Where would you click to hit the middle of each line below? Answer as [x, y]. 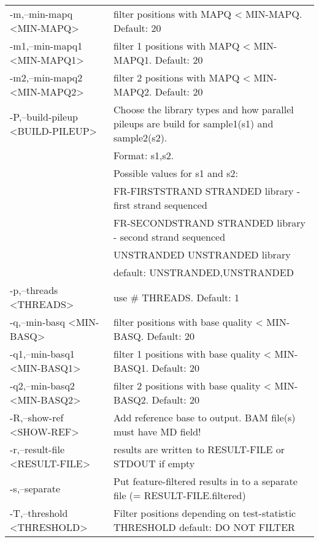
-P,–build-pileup [44, 116]
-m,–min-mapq [41, 14]
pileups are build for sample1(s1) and [194, 123]
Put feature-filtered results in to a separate [206, 481]
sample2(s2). [140, 137]
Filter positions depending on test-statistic [205, 513]
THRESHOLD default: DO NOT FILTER [204, 527]
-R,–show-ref [37, 417]
